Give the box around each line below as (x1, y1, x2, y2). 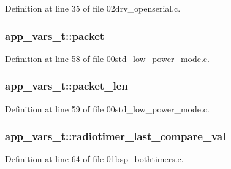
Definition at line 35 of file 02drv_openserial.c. (5, 2, 181, 14)
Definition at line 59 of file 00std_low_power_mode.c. (5, 102, 210, 115)
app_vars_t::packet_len (5, 78, 128, 93)
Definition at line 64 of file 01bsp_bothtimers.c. (5, 152, 184, 165)
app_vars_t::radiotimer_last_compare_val (5, 128, 226, 144)
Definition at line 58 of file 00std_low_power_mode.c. (5, 52, 210, 65)
